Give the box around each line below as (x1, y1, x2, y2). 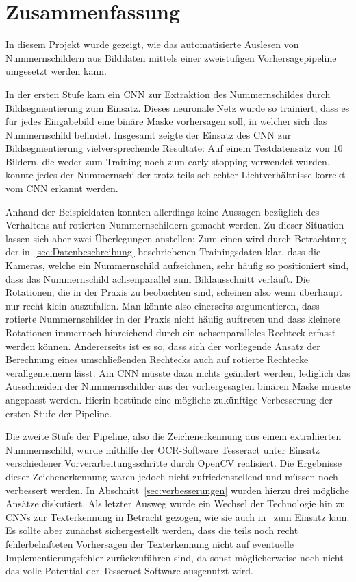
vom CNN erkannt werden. (5, 181, 118, 196)
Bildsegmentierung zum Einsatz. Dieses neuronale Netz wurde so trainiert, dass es (5, 100, 350, 115)
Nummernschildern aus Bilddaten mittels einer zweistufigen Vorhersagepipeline (5, 50, 337, 65)
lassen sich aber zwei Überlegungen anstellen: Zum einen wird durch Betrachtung (5, 231, 346, 245)
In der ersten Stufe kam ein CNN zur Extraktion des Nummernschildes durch (5, 86, 331, 101)
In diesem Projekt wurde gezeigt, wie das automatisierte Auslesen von (5, 37, 299, 51)
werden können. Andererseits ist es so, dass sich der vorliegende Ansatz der (5, 338, 320, 353)
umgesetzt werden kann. (5, 64, 107, 78)
